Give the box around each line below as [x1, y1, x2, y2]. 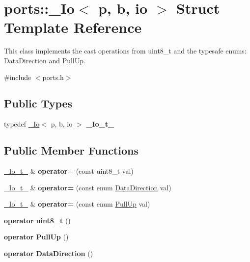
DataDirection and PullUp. [4, 55, 85, 65]
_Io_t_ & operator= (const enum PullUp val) [4, 199, 150, 209]
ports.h [42, 72, 64, 82]
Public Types [4, 96, 73, 111]
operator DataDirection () [4, 248, 93, 259]
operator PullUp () [4, 232, 69, 242]
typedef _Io [4, 119, 40, 129]
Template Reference [4, 17, 142, 37]
